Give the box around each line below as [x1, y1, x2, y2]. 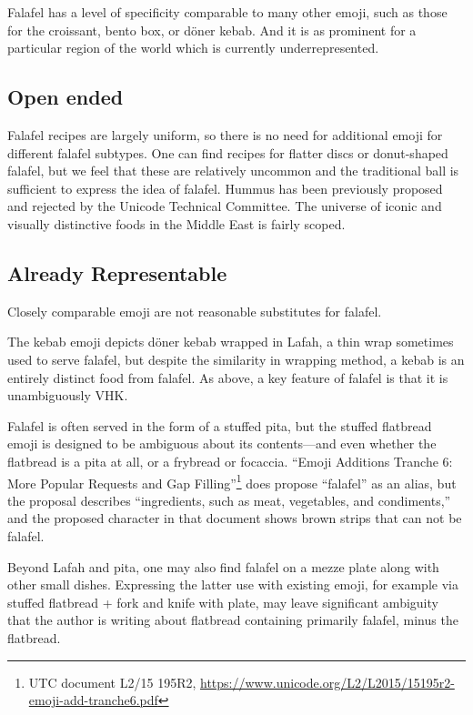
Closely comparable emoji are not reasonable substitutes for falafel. [7, 301, 382, 320]
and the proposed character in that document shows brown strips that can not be [7, 509, 462, 528]
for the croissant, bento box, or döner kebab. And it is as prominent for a [7, 20, 417, 39]
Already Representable [7, 258, 227, 287]
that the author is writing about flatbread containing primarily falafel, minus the [7, 610, 458, 629]
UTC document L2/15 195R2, [28, 672, 196, 691]
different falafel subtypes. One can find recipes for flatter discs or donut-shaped [7, 143, 448, 162]
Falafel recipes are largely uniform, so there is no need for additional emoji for [7, 125, 443, 144]
